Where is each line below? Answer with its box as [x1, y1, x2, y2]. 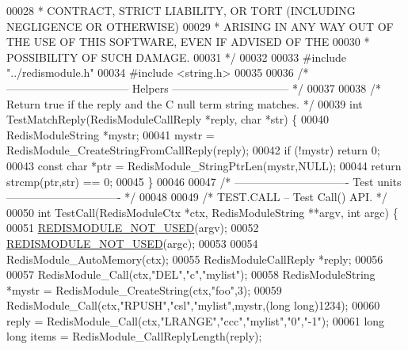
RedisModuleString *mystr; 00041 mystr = [6, 126, 215, 143]
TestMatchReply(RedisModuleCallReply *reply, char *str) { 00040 [6, 111, 329, 127]
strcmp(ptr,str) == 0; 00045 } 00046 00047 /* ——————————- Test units [6, 173, 402, 189]
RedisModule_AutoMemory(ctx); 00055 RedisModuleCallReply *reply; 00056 [6, 250, 383, 267]
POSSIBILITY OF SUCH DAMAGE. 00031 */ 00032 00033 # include [6, 48, 347, 65]
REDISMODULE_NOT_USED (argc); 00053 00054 [6, 234, 258, 251]
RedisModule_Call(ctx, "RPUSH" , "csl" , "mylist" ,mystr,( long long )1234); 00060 [6, 297, 380, 314]
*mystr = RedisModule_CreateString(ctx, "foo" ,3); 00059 [6, 281, 282, 298]
